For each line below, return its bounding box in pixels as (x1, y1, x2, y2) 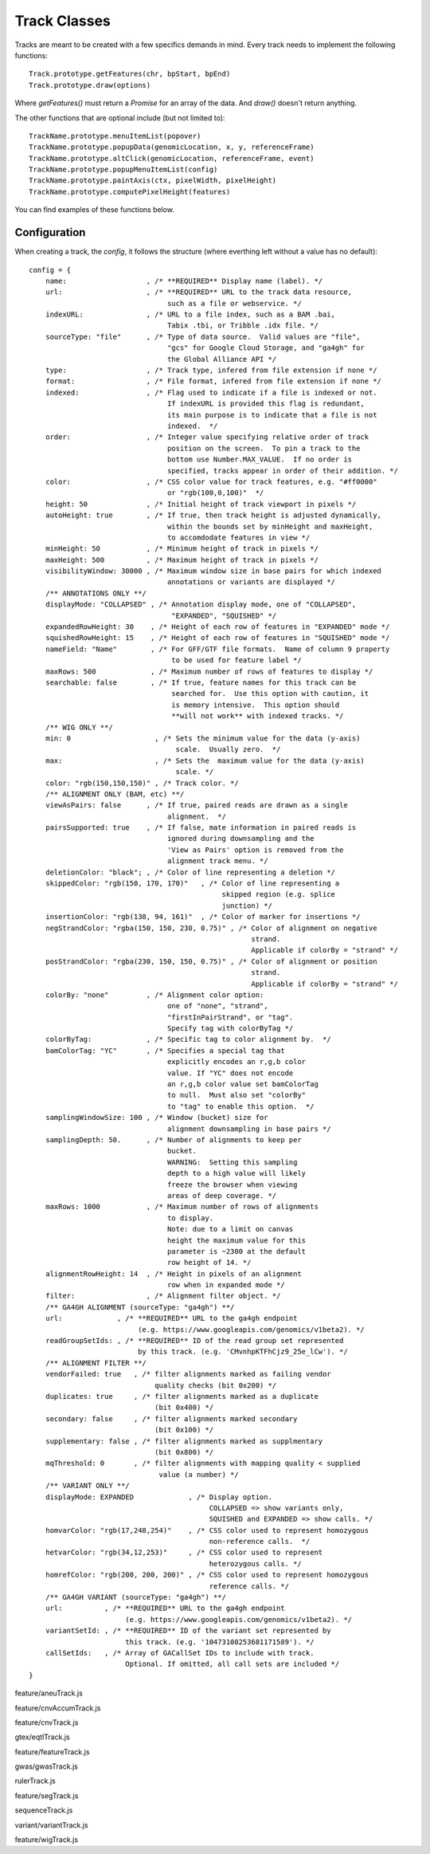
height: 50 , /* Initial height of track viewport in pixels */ (45, 499, 357, 509)
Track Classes (14, 12, 111, 29)
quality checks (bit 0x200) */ (154, 1381, 277, 1390)
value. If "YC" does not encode (167, 1068, 294, 1078)
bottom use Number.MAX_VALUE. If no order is (167, 455, 353, 464)
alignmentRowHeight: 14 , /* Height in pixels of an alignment (45, 1269, 302, 1279)
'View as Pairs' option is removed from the (167, 845, 344, 854)
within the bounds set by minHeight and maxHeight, (167, 522, 373, 531)
